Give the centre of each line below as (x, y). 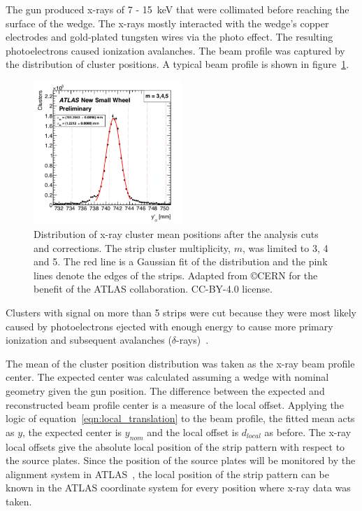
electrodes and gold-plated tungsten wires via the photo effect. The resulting (169, 37)
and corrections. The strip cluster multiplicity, (132, 247)
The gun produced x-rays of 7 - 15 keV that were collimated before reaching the (178, 9)
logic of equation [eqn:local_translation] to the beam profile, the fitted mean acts (180, 418)
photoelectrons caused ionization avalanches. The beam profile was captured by (175, 50)
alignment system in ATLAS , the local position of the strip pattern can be (167, 474)
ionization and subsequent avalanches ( (89, 340)
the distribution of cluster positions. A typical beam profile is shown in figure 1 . (178, 64)
